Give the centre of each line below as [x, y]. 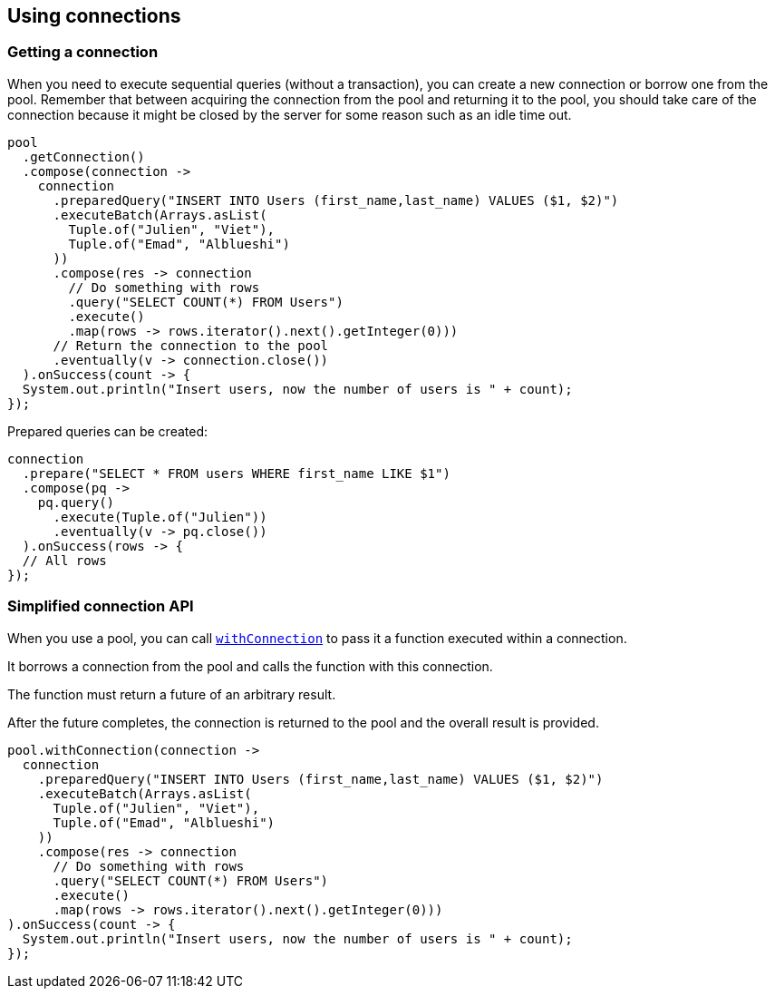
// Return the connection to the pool [191, 345]
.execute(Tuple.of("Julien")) [160, 517]
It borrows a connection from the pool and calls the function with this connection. [250, 666]
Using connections [94, 16]
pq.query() [76, 502]
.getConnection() [83, 156]
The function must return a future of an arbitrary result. [172, 694]
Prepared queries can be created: [108, 431]
